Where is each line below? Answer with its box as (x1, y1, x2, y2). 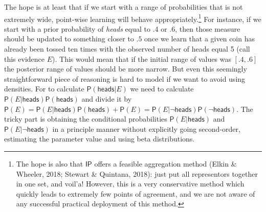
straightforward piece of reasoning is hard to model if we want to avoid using (4, 73, 246, 84)
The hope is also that (16, 158, 83, 169)
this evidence (4, 53, 45, 64)
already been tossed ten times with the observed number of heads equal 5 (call (4, 43, 250, 54)
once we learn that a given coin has (144, 33, 255, 44)
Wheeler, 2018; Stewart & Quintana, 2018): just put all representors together (16, 168, 258, 179)
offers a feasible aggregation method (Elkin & (94, 158, 237, 169)
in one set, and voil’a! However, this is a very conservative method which (16, 178, 245, 189)
